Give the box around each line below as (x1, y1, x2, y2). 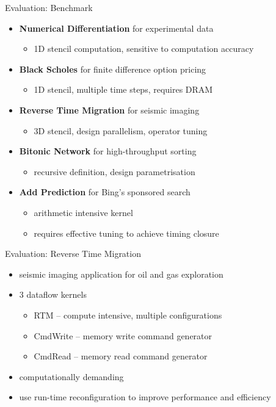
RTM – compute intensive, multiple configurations (34, 308, 222, 321)
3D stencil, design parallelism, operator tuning (34, 124, 208, 137)
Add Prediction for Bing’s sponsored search (19, 185, 191, 198)
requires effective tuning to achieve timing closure (34, 226, 219, 239)
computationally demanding (19, 370, 124, 383)
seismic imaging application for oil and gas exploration (19, 267, 223, 280)
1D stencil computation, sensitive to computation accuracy (34, 42, 254, 55)
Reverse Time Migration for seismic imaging (19, 103, 200, 116)
